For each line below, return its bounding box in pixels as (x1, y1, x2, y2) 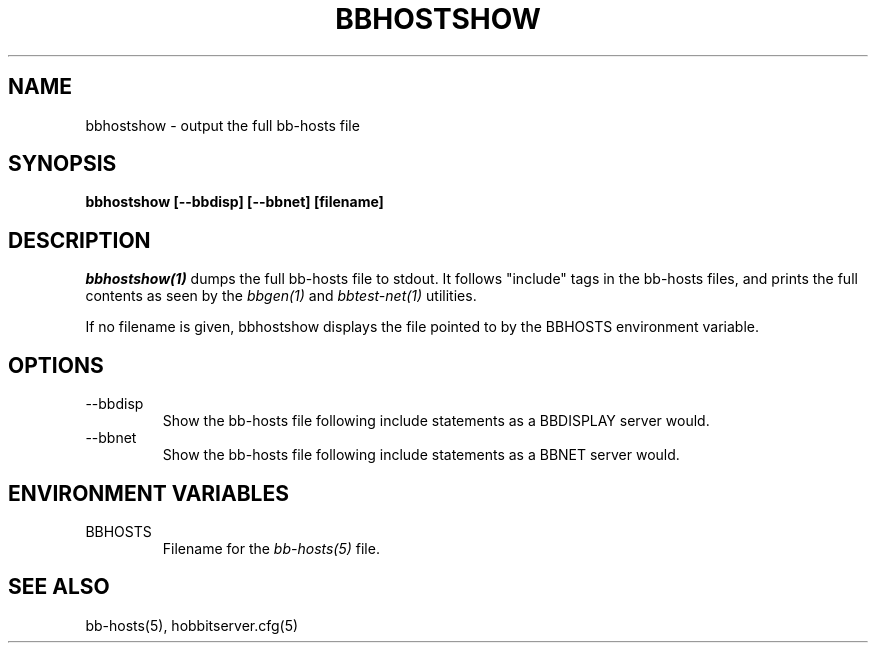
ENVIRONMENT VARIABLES (8, 480, 289, 506)
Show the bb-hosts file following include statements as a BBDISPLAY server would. (162, 412, 710, 430)
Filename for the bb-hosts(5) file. (162, 539, 380, 557)
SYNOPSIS (8, 151, 117, 177)
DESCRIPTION (8, 227, 151, 253)
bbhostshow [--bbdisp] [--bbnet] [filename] (85, 193, 384, 211)
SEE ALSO (8, 574, 110, 600)
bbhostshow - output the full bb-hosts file (85, 116, 360, 134)
